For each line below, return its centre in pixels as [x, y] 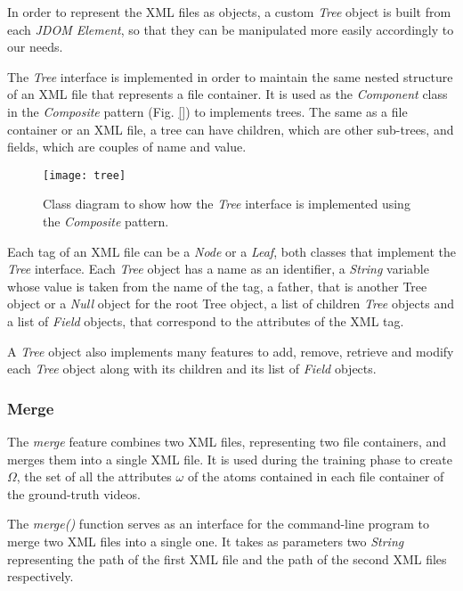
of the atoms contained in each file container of [316, 476]
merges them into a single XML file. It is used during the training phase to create [230, 459]
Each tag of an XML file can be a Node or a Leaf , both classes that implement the [231, 251]
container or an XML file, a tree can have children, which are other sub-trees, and [231, 129]
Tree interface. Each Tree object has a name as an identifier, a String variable [218, 269]
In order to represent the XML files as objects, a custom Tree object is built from [229, 12]
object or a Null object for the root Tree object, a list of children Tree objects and [231, 304]
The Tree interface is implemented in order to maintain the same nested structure [230, 76]
